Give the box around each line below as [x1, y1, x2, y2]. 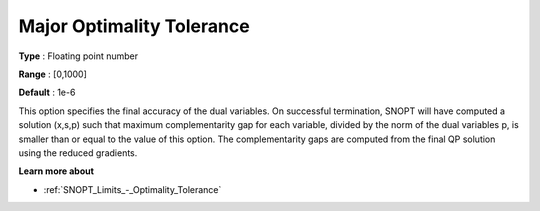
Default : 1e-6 [18, 86, 76, 99]
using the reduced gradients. [18, 146, 138, 159]
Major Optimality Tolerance [18, 15, 250, 37]
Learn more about [18, 165, 95, 177]
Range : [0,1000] [18, 68, 87, 80]
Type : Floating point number [18, 50, 139, 62]
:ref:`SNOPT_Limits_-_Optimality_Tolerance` [43, 183, 222, 195]
